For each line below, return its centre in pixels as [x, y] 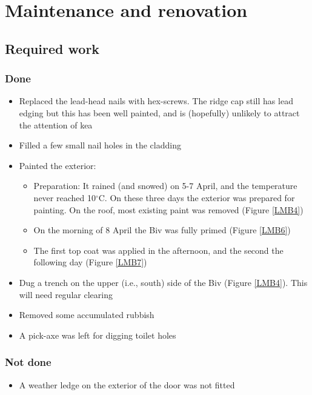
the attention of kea [56, 124]
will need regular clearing [66, 294]
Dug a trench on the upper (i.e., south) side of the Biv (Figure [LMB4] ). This [163, 282]
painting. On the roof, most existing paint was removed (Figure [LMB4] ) [168, 209]
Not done [28, 362]
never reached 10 [65, 197]
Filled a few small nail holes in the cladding [100, 145]
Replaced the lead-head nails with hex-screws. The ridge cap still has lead [156, 101]
